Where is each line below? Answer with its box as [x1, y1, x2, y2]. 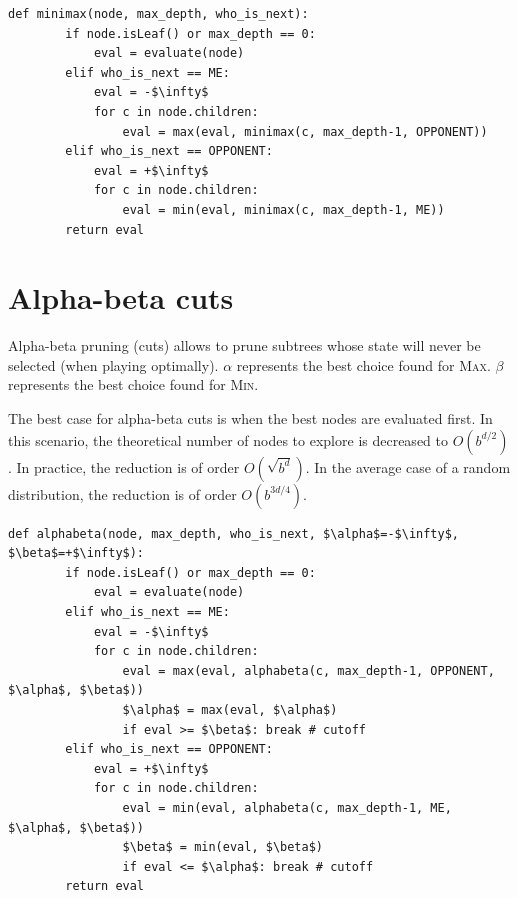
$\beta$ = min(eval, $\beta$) [122, 840, 323, 855]
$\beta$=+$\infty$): [8, 546, 145, 561]
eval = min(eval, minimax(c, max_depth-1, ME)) [122, 202, 445, 217]
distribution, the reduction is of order [8, 483, 237, 504]
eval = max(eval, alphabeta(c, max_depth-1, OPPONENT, [122, 663, 495, 678]
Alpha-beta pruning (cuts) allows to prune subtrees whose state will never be [8, 335, 481, 356]
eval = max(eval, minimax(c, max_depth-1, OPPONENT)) [122, 124, 488, 139]
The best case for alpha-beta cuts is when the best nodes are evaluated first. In [8, 408, 493, 429]
